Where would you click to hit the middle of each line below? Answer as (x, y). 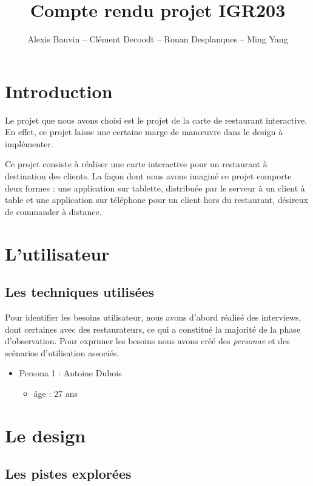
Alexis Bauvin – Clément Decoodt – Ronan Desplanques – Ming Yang (158, 39)
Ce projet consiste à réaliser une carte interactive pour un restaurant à (136, 164)
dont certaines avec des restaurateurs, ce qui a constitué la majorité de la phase (153, 329)
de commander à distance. (53, 211)
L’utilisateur (57, 253)
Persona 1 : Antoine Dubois (70, 373)
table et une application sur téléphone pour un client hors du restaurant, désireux (156, 200)
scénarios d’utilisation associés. (62, 352)
